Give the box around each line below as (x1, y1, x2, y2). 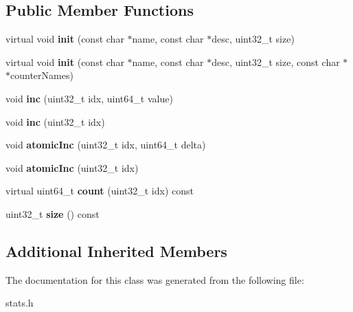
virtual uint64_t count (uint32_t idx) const (5, 183, 194, 198)
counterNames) (10, 68, 73, 82)
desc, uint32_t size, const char (212, 54, 340, 69)
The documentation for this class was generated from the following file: (5, 272, 304, 287)
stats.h (5, 296, 34, 310)
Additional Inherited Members (5, 240, 227, 261)
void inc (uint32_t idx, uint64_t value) (5, 91, 173, 105)
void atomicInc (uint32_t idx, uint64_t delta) (5, 137, 206, 152)
